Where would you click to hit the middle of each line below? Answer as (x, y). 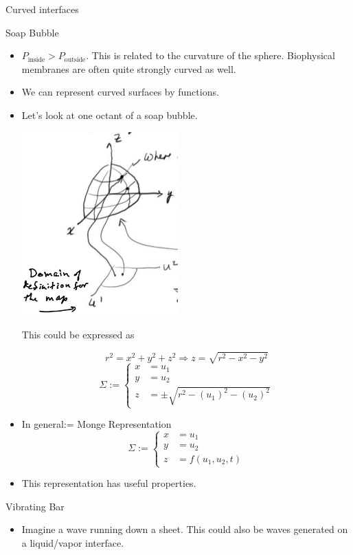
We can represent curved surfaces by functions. (120, 92)
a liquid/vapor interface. (73, 542)
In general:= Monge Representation (96, 424)
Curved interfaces (42, 9)
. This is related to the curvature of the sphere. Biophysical (210, 55)
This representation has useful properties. (109, 483)
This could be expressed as (78, 334)
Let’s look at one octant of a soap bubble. (110, 115)
